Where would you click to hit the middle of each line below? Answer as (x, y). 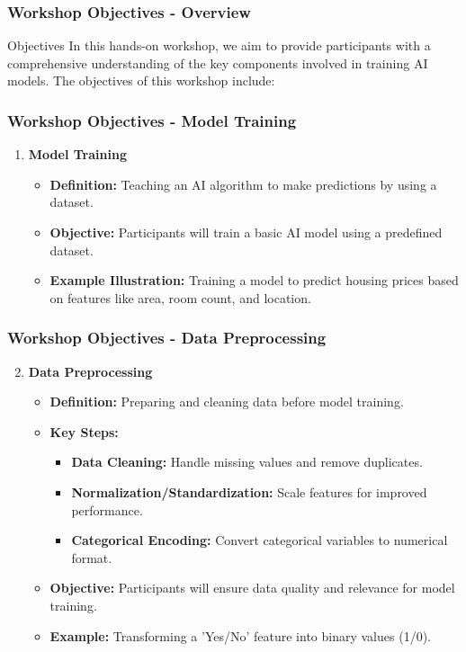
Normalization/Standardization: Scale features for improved (249, 491)
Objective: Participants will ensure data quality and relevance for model (252, 588)
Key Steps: (84, 431)
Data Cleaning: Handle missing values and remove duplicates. (247, 462)
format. (92, 557)
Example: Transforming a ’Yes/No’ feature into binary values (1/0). (240, 635)
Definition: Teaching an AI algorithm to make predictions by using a (243, 184)
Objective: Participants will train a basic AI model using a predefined (246, 232)
